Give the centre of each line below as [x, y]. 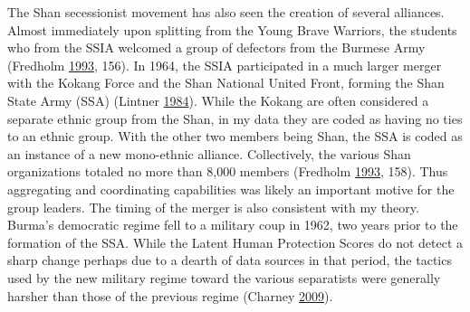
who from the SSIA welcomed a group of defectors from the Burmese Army [216, 47]
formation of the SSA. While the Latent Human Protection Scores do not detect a [235, 242]
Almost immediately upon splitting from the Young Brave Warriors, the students [232, 29]
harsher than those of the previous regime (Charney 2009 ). [170, 295]
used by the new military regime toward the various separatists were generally [224, 277]
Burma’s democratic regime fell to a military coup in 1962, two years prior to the [233, 225]
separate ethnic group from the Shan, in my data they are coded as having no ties [235, 118]
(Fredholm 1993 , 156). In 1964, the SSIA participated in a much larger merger [225, 65]
